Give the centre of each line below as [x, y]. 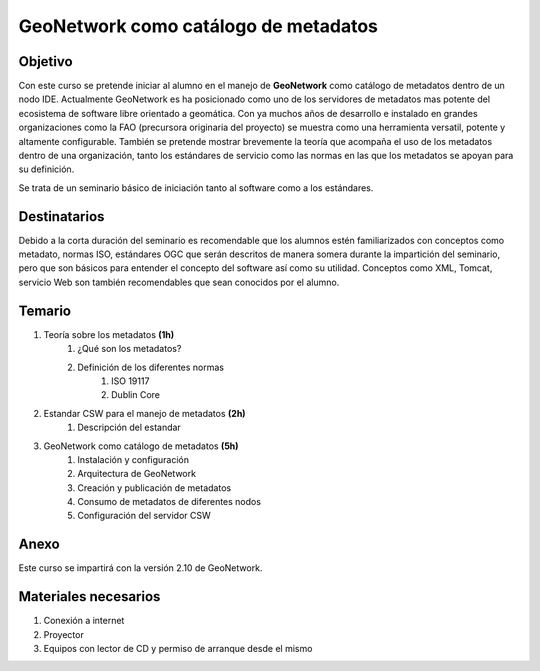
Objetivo [46, 61]
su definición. [46, 169]
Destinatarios [61, 216]
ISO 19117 [130, 381]
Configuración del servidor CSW [144, 516]
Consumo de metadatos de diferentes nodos [169, 502]
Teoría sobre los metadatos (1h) [109, 334]
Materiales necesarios [89, 596]
